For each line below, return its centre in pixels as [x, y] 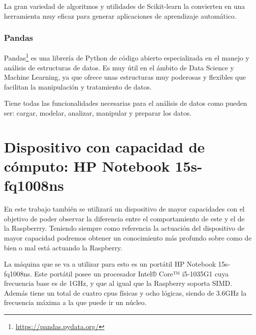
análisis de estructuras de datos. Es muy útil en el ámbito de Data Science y [119, 67]
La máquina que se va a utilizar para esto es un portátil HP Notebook [110, 264]
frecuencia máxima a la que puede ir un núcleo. [75, 302]
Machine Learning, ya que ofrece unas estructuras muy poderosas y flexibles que [125, 77]
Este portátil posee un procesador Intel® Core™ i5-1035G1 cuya [131, 273]
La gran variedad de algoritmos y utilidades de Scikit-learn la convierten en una [125, 6]
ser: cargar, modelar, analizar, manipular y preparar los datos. [98, 113]
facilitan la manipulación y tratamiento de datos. [78, 86]
